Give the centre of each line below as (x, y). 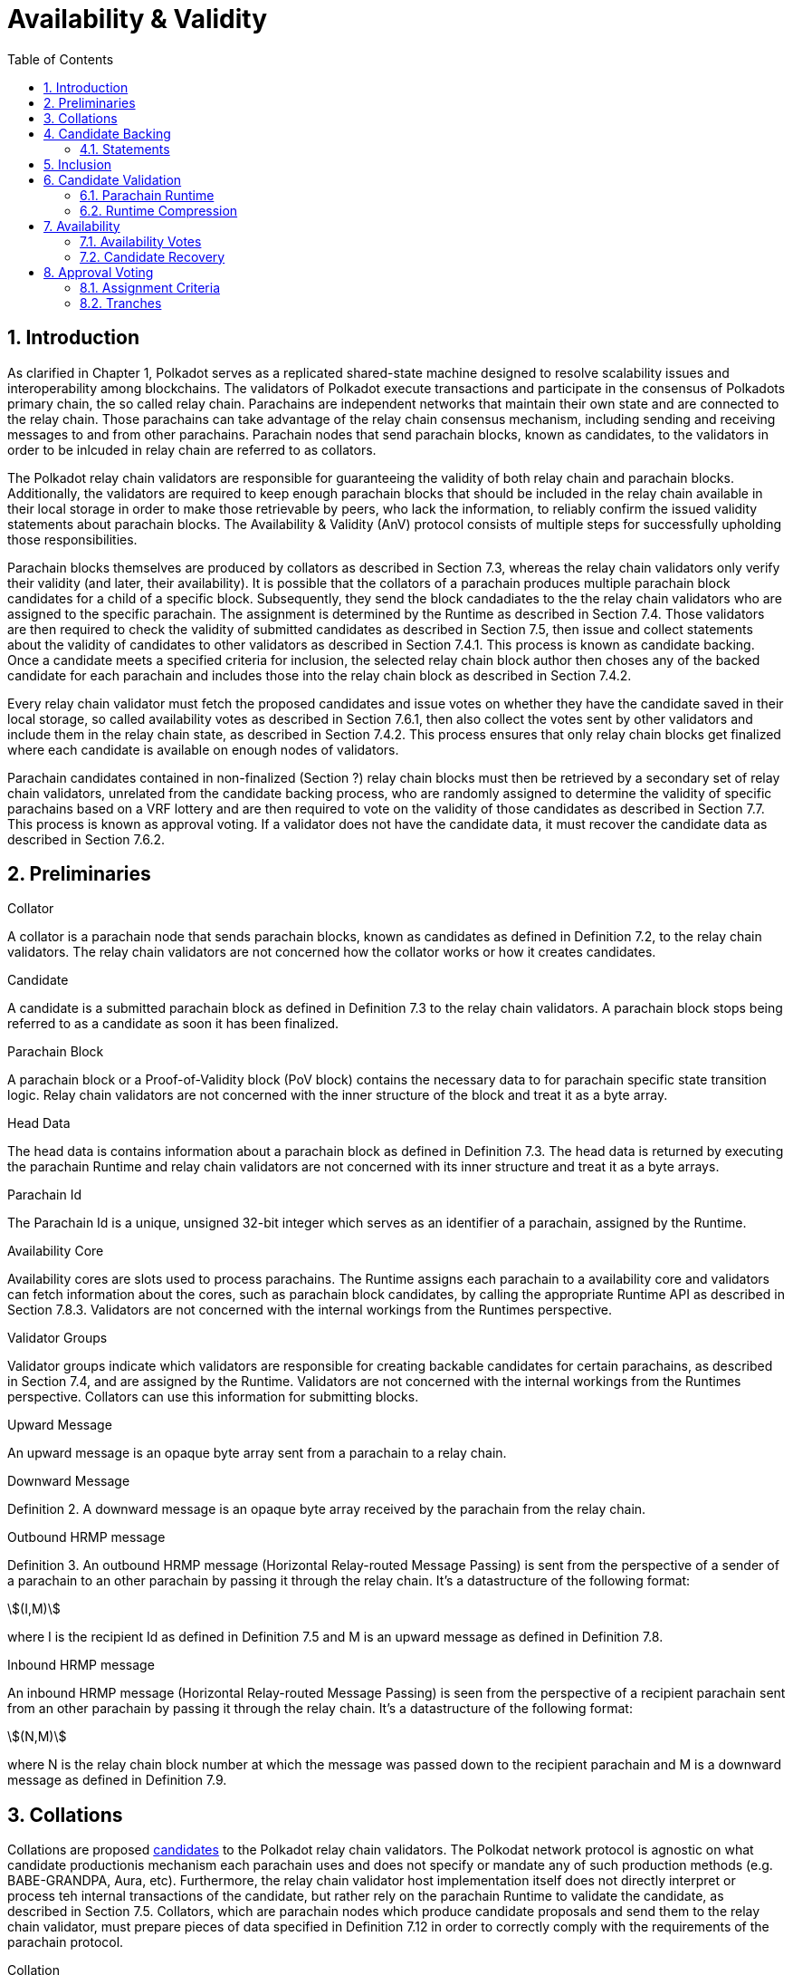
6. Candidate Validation (113, 179)
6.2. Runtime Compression (159, 210)
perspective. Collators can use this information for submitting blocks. (213, 1397)
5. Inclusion (78, 164)
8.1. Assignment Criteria (150, 287)
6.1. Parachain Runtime (147, 195)
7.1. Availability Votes (141, 241)
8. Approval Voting (99, 272)
